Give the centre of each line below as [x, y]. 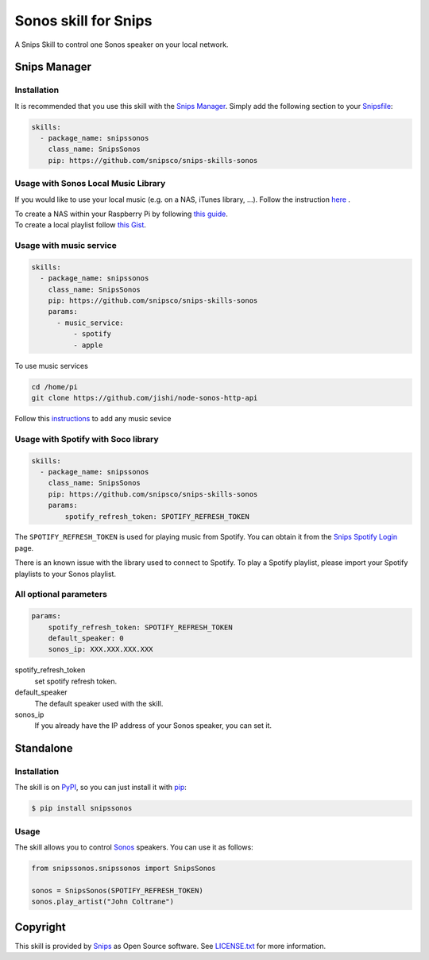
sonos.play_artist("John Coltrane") [103, 902]
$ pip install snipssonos [82, 808]
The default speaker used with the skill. [99, 703]
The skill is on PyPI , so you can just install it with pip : [100, 788]
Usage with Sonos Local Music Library [90, 184]
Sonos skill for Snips [83, 21]
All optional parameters [61, 594]
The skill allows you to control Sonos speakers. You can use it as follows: [134, 847]
